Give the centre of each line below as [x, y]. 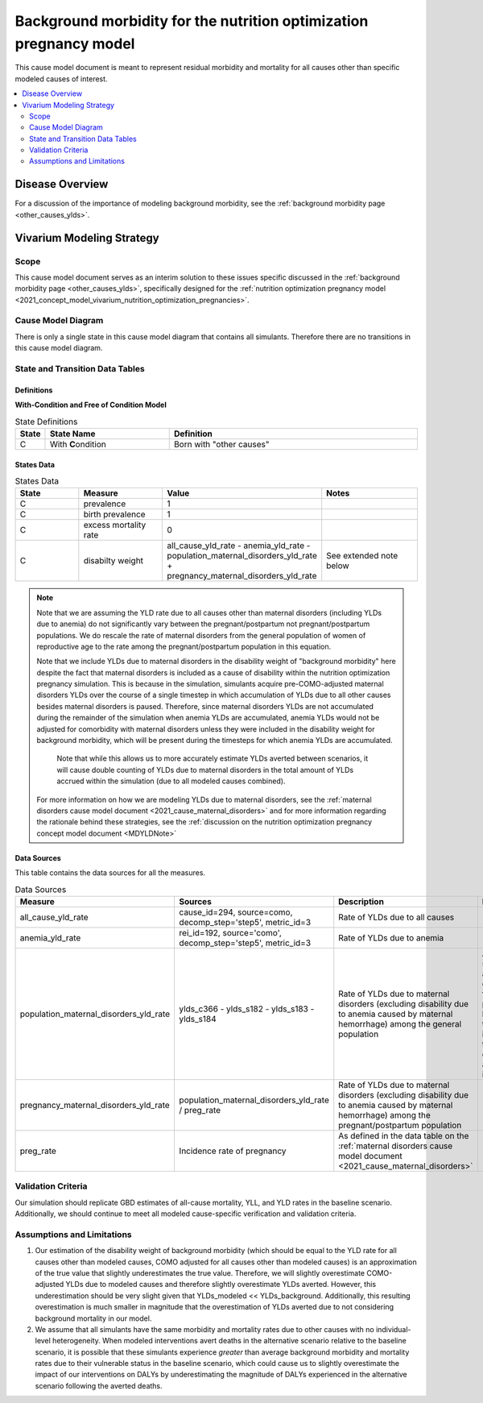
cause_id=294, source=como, [236, 912]
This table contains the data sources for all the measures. [110, 873]
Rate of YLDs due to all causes [396, 917]
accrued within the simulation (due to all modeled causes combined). [171, 781]
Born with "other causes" [221, 444]
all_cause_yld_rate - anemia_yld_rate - [239, 546]
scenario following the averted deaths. [99, 1385]
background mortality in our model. [93, 1318]
